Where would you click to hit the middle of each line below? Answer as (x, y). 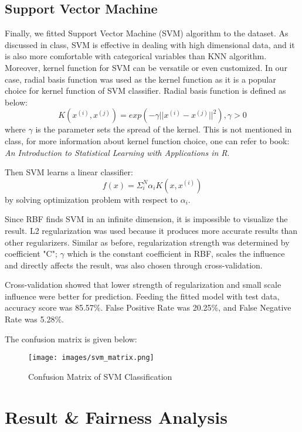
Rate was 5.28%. (34, 319)
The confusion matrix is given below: (71, 339)
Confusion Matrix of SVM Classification (100, 376)
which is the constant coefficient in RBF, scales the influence (176, 254)
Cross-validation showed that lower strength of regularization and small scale (143, 285)
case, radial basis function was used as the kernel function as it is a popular (140, 79)
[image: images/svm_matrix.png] (91, 358)
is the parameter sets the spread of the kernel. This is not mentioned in (164, 129)
